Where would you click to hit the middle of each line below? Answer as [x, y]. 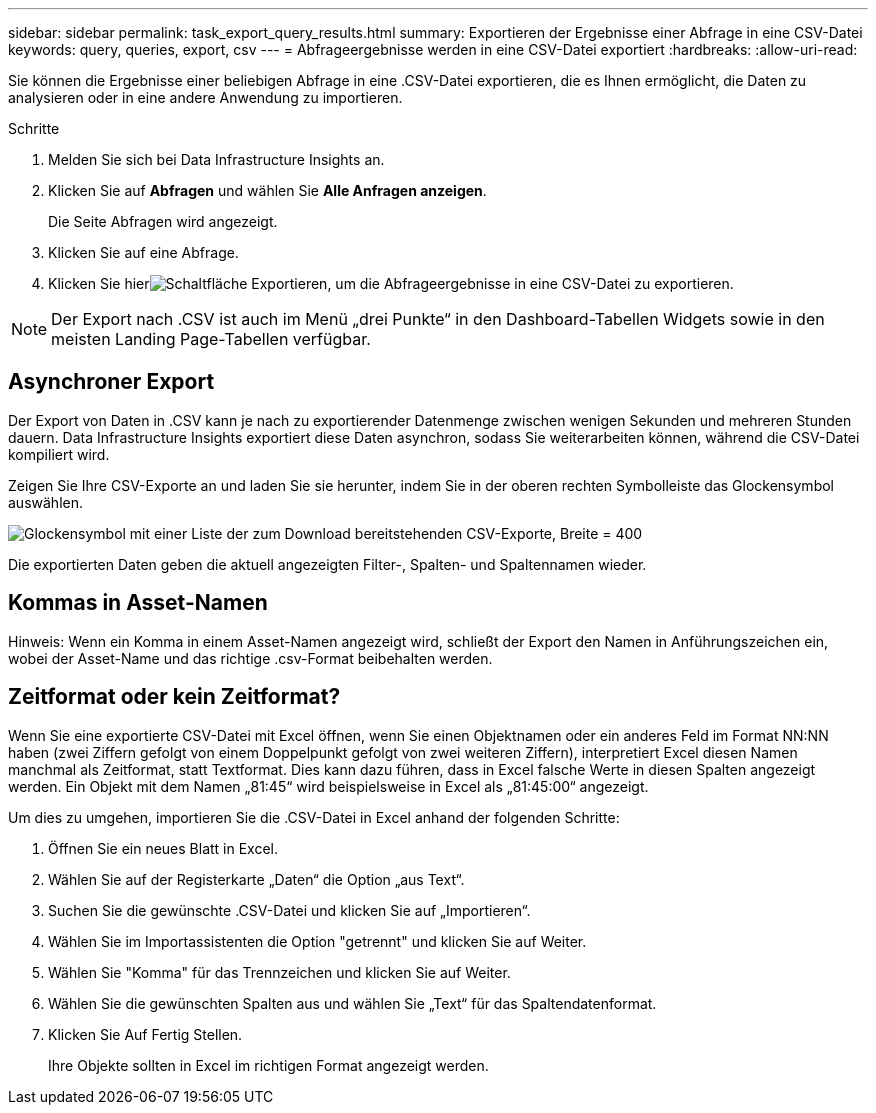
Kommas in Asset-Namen [138, 603]
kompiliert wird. [59, 454]
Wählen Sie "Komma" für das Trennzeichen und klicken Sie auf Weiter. [279, 972]
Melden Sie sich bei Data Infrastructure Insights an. [216, 159]
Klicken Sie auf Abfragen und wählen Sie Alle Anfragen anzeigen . [267, 190]
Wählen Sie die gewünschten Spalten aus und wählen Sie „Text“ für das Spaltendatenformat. [352, 1003]
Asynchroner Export [111, 382]
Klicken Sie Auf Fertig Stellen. [145, 1034]
